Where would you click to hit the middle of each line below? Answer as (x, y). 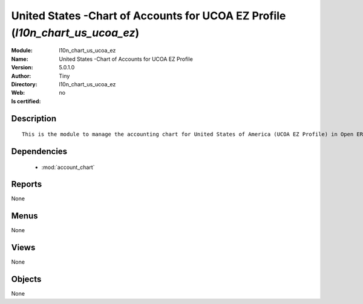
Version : (22, 68)
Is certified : (26, 101)
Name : (20, 59)
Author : (21, 76)
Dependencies (39, 151)
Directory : (24, 84)
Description (34, 119)
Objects (26, 280)
